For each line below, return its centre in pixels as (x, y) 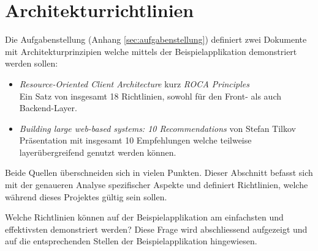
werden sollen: (32, 63)
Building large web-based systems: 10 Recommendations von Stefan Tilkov (157, 128)
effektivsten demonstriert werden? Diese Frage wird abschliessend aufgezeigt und (156, 229)
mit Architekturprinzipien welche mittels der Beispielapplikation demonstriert (151, 51)
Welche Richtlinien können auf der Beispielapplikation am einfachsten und (144, 217)
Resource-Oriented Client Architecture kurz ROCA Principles (134, 83)
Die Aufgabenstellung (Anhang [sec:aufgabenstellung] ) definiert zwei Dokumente (156, 39)
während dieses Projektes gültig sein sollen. (86, 196)
